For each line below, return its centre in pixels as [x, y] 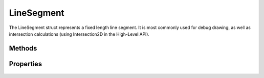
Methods [23, 48]
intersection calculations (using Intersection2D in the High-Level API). [79, 34]
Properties [25, 64]
